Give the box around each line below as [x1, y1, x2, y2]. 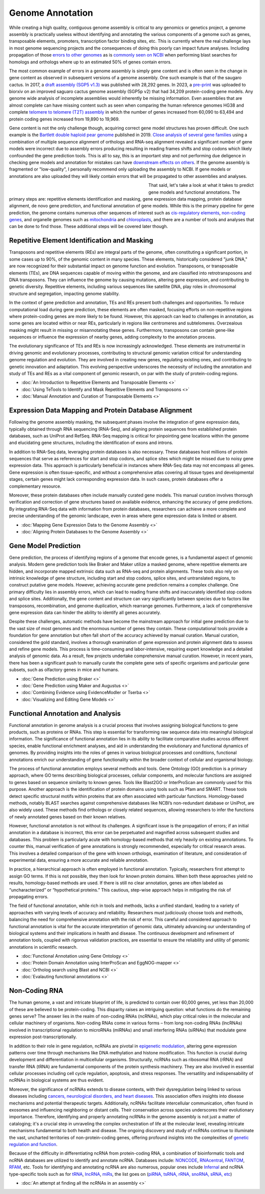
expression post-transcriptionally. [9, 1034, 77, 1040]
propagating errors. [9, 894, 49, 900]
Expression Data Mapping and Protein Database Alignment [9, 406, 192, 415]
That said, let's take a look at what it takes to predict [148, 182, 254, 188]
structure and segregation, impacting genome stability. [9, 291, 120, 296]
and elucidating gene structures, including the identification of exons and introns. [9, 440, 174, 446]
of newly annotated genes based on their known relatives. [9, 814, 127, 819]
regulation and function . [9, 1141, 57, 1147]
